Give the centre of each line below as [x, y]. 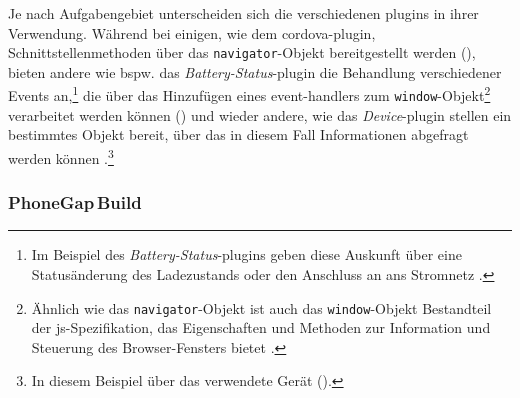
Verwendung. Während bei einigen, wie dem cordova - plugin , [192, 32]
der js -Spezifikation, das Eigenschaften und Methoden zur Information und [261, 327]
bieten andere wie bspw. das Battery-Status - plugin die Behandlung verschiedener [255, 71]
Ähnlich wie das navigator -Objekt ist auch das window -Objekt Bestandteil [261, 307]
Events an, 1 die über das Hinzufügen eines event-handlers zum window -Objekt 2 [249, 94]
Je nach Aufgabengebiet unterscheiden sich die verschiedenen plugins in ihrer [243, 13]
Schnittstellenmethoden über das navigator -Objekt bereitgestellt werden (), [242, 52]
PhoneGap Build [75, 202]
